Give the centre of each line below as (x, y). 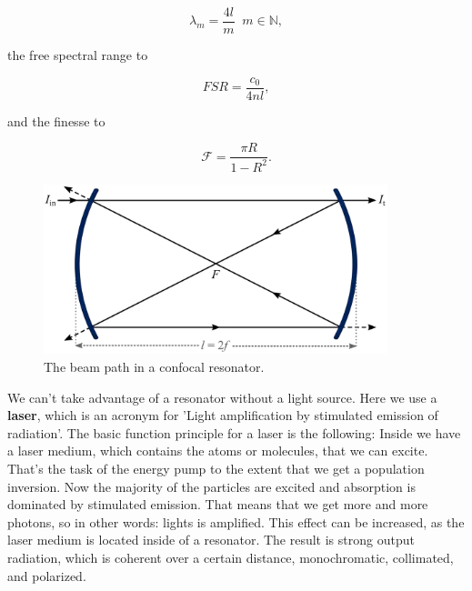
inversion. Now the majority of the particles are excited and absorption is (211, 486)
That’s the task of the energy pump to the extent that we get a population (216, 469)
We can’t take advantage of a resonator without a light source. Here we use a (222, 397)
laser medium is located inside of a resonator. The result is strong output (211, 540)
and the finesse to (56, 120)
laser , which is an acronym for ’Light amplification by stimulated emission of (223, 415)
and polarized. (47, 575)
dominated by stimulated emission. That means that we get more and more (218, 504)
